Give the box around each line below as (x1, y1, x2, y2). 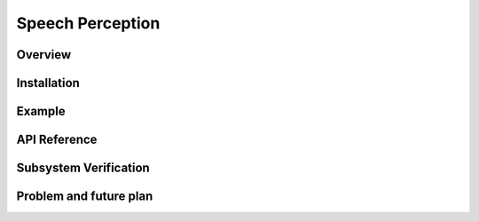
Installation (16, 75, 80, 91)
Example (16, 104, 66, 119)
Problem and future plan (16, 189, 153, 204)
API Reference (16, 132, 98, 147)
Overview (16, 47, 72, 62)
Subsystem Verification (16, 161, 150, 176)
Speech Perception (16, 13, 161, 33)
